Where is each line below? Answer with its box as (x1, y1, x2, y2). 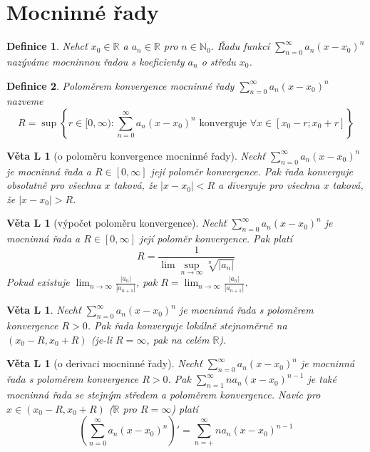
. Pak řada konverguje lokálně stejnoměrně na (87, 318, 287, 333)
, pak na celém (146, 332, 210, 346)
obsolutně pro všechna (6, 178, 101, 192)
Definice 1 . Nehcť (6, 38, 88, 53)
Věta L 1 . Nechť (6, 302, 81, 317)
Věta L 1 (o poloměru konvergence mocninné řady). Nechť (6, 148, 265, 163)
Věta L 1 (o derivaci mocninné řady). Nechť (6, 356, 202, 371)
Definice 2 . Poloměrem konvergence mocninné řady (6, 78, 235, 93)
